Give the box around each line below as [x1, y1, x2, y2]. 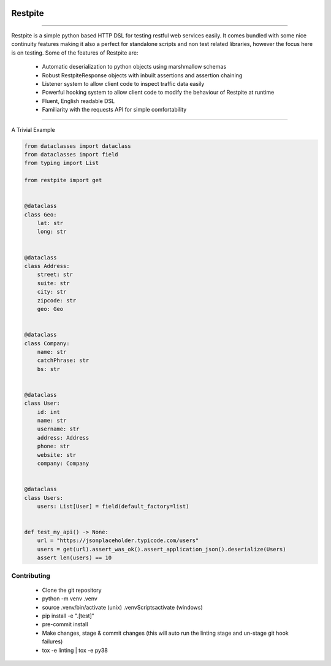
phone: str [37, 443, 70, 450]
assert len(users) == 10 [37, 554, 112, 561]
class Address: [24, 262, 70, 269]
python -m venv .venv [42, 595, 97, 602]
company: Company [37, 460, 89, 467]
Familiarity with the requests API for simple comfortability [42, 106, 187, 113]
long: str [37, 228, 67, 235]
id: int [37, 408, 61, 415]
